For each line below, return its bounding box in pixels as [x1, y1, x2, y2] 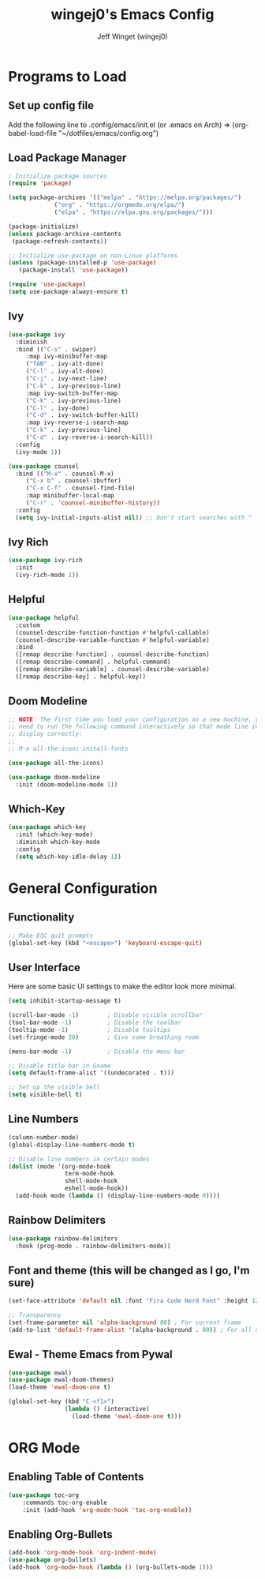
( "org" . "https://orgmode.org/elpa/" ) [54, 201, 185, 209]
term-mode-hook [64, 1170, 114, 1178]
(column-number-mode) [8, 1133, 80, 1142]
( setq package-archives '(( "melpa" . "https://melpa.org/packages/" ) [8, 193, 242, 202]
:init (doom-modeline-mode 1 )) [15, 780, 118, 789]
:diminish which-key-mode [15, 838, 101, 846]
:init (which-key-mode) [15, 831, 93, 838]
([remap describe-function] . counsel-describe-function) [15, 651, 211, 658]
